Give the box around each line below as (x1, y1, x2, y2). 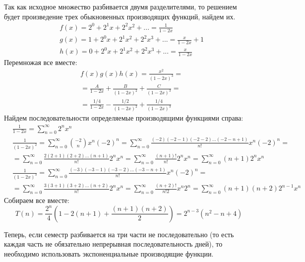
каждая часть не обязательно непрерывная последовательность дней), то (4, 239, 223, 249)
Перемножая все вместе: (4, 57, 77, 67)
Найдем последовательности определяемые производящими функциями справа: (4, 113, 244, 123)
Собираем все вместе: (4, 195, 69, 205)
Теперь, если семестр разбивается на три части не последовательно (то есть (4, 229, 234, 239)
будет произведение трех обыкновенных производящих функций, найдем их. (4, 11, 236, 21)
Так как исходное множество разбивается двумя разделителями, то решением (4, 1, 237, 11)
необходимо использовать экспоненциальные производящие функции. (4, 248, 214, 259)
